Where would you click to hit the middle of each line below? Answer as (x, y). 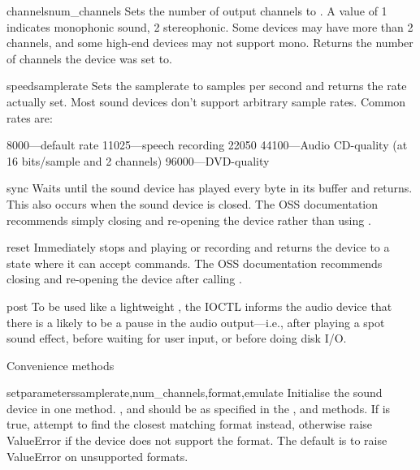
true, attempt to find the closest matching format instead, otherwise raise (190, 424)
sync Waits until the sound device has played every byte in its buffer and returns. (210, 188)
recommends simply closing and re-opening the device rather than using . (189, 220)
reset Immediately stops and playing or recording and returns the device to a (198, 247)
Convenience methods (61, 365)
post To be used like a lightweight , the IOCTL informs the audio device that (199, 306)
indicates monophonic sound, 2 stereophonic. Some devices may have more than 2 (210, 26)
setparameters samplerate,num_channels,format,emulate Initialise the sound (195, 392)
